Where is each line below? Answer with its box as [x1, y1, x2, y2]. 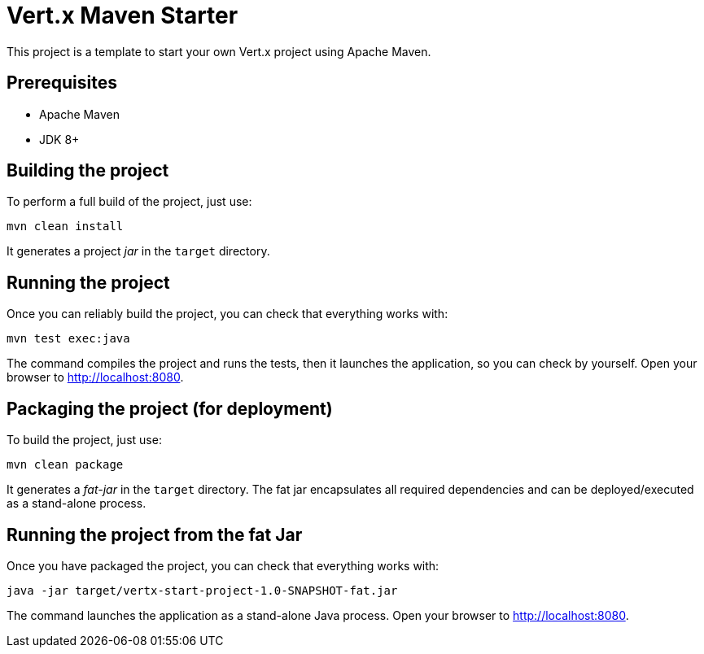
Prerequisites [7, 72, 117, 94]
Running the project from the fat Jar [7, 524, 303, 545]
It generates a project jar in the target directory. [7, 244, 270, 259]
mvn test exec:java [7, 332, 130, 346]
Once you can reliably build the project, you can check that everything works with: [7, 307, 448, 321]
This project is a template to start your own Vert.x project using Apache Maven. [7, 44, 431, 59]
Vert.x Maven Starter [7, 2, 238, 29]
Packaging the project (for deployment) [7, 398, 333, 419]
